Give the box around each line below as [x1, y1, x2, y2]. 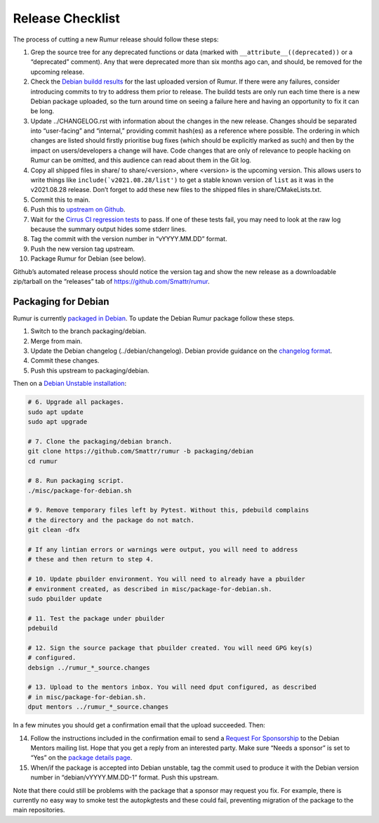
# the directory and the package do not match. [27, 516, 194, 524]
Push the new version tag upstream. [30, 245, 135, 253]
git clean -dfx [27, 526, 80, 534]
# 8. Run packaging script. [27, 477, 124, 485]
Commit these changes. [30, 356, 100, 365]
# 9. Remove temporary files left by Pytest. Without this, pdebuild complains [27, 506, 310, 514]
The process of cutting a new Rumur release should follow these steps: [13, 35, 219, 44]
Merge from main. [30, 337, 83, 345]
